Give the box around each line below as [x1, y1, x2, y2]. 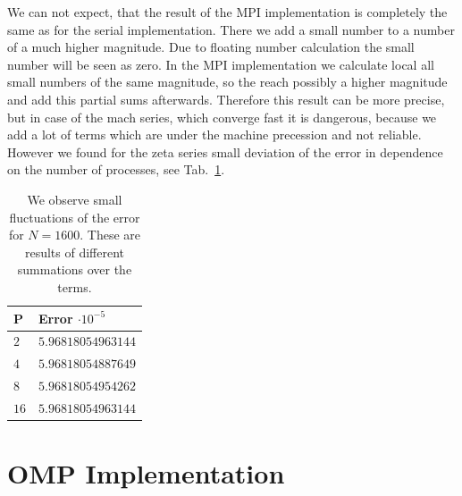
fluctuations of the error [9, 207, 140, 226]
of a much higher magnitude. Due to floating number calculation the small [7, 38, 415, 56]
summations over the [17, 260, 132, 279]
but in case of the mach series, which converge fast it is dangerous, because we [7, 107, 437, 126]
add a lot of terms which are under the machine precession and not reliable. [7, 125, 422, 144]
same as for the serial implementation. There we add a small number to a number [7, 20, 455, 38]
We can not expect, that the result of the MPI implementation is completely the [7, 3, 448, 21]
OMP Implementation [7, 455, 285, 492]
